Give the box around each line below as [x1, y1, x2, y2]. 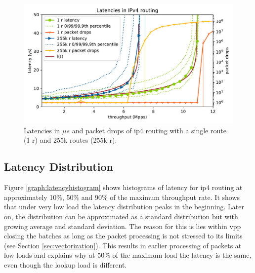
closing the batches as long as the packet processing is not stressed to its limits [4, 231, 243, 241]
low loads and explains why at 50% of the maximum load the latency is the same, [4, 250, 252, 260]
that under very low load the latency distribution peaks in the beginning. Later [4, 201, 244, 212]
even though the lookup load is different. [4, 259, 127, 270]
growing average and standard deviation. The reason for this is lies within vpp [4, 221, 241, 231]
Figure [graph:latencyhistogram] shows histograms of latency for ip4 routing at [4, 182, 243, 193]
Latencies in [24, 125, 60, 135]
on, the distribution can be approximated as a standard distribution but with [4, 211, 238, 221]
